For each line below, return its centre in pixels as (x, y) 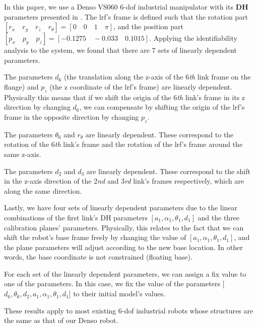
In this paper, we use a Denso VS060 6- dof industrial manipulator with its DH (126, 7)
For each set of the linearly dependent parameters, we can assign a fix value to (125, 273)
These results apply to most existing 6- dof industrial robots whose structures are (129, 310)
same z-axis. (23, 154)
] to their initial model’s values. (117, 294)
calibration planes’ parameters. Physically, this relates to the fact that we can (124, 227)
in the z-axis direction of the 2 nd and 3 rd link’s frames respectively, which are (124, 181)
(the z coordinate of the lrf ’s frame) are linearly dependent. (141, 86)
